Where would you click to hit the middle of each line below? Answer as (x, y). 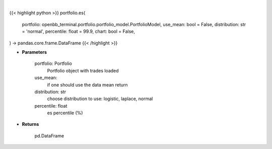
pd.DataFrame (49, 135)
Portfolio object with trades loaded (83, 70)
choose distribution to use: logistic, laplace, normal (100, 99)
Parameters (35, 52)
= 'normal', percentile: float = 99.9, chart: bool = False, (79, 31)
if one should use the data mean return (87, 85)
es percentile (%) (65, 113)
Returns (30, 124)
